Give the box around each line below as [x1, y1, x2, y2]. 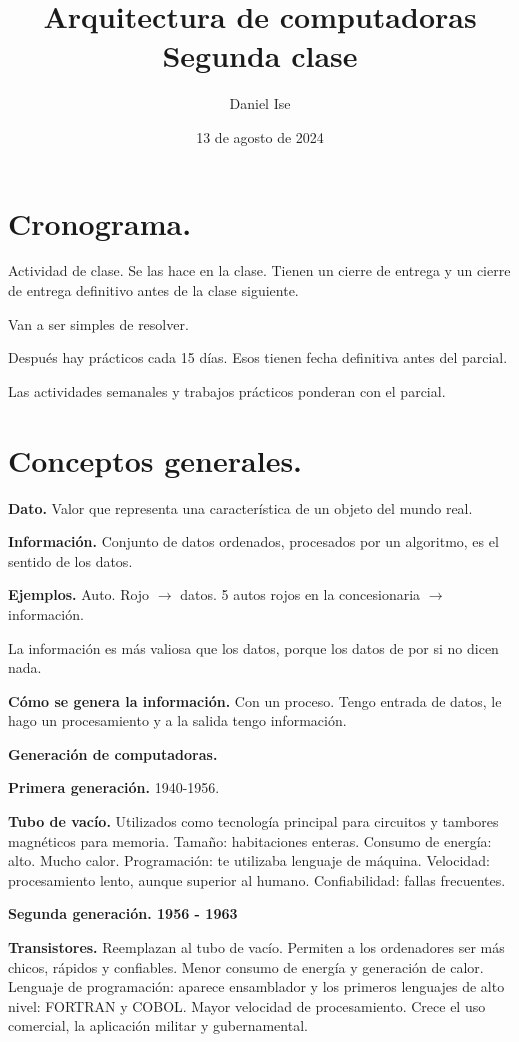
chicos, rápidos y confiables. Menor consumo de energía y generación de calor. [8, 956, 484, 977]
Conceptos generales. [8, 439, 303, 480]
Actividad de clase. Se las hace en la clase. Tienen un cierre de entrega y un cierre [8, 260, 511, 281]
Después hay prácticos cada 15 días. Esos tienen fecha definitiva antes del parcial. [8, 347, 508, 368]
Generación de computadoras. [8, 743, 218, 764]
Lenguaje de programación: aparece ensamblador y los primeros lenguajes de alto [8, 976, 505, 997]
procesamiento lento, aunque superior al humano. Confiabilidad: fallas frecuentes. [8, 869, 506, 890]
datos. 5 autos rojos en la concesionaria [180, 584, 421, 605]
